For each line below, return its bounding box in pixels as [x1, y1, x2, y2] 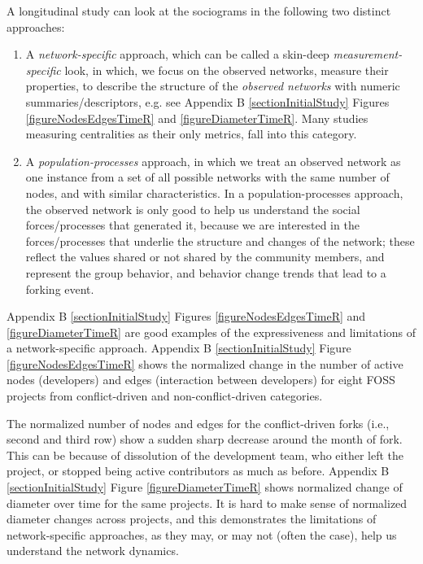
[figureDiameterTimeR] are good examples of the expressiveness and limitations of [7, 323, 416, 340]
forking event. [25, 280, 94, 297]
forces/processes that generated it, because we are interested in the [25, 216, 360, 234]
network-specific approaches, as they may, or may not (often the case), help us [7, 526, 397, 543]
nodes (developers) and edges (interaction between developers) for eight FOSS [7, 371, 395, 388]
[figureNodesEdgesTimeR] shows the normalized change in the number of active [7, 355, 403, 372]
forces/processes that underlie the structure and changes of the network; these [25, 232, 415, 249]
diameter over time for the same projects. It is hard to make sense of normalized [7, 494, 408, 511]
